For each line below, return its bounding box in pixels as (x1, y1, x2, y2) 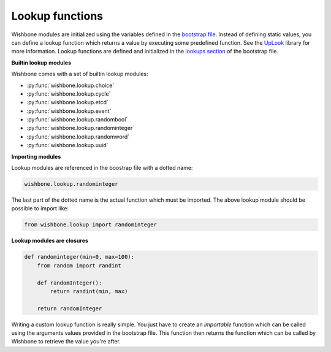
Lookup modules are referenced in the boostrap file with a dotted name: (11, 164, 193, 172)
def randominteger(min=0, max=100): (24, 253, 135, 261)
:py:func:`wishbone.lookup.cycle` (26, 90, 111, 98)
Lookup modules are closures (11, 237, 89, 245)
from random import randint (37, 262, 122, 269)
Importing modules (11, 153, 61, 160)
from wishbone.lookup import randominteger (24, 221, 158, 228)
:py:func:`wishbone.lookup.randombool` (26, 116, 128, 123)
